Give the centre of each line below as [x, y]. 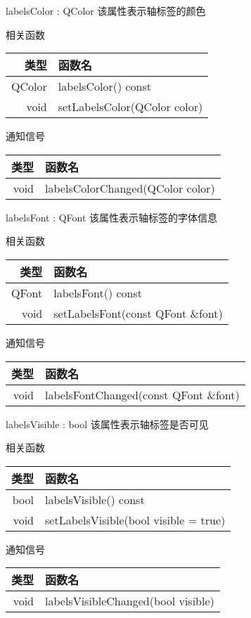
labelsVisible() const [95, 499]
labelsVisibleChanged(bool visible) [130, 601]
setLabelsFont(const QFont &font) [138, 313]
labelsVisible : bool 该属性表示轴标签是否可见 [107, 424]
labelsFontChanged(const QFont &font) [142, 394]
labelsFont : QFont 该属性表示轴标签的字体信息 [112, 217]
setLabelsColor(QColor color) [130, 107]
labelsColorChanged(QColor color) [130, 188]
